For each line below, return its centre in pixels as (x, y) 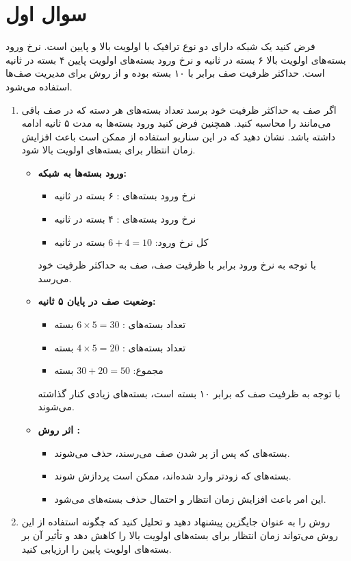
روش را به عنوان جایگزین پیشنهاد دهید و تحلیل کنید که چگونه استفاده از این (176, 522)
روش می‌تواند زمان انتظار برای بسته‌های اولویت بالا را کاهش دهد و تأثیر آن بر (180, 535)
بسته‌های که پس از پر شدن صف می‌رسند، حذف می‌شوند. (172, 452)
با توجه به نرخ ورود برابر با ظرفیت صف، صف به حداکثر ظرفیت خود (177, 265)
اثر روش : (59, 429)
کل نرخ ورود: (182, 241)
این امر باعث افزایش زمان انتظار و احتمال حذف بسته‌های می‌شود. (190, 498)
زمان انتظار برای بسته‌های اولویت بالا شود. (108, 150)
